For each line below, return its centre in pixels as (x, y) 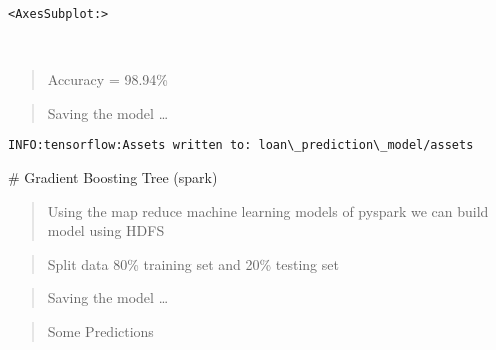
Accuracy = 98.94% (107, 79)
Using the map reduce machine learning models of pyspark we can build (268, 210)
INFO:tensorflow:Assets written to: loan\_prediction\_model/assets (241, 145)
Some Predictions (100, 331)
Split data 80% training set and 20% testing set (193, 263)
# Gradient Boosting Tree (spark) (113, 177)
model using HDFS (106, 230)
